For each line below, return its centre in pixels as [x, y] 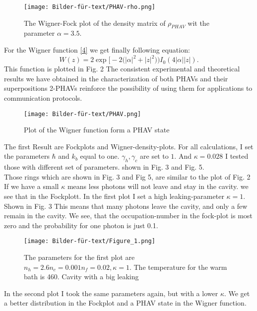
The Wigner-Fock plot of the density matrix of [95, 23]
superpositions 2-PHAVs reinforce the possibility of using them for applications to [128, 88]
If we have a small [32, 186]
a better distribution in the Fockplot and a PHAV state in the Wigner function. [125, 303]
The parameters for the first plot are [79, 257]
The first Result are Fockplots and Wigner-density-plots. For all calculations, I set [129, 146]
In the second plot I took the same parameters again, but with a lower [111, 293]
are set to [154, 156]
